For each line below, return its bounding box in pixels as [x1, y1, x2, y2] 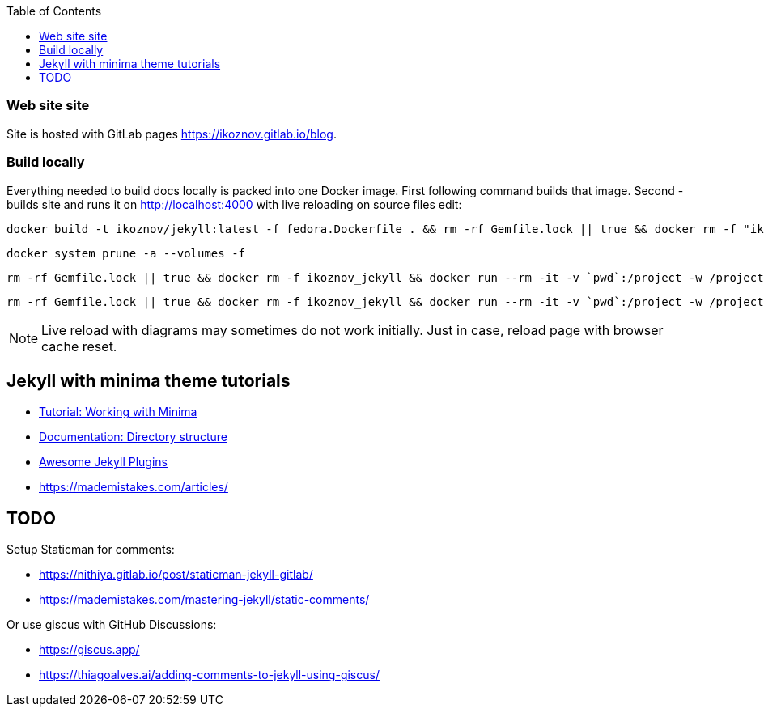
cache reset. [41, 337, 117, 354]
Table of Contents [6, 4, 102, 18]
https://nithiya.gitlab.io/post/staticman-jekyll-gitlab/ [39, 567, 313, 582]
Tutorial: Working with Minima [39, 405, 197, 419]
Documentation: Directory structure [39, 430, 227, 444]
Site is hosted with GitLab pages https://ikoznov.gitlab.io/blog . [6, 126, 337, 141]
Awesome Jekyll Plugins [39, 455, 168, 469]
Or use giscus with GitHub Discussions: [6, 618, 217, 632]
